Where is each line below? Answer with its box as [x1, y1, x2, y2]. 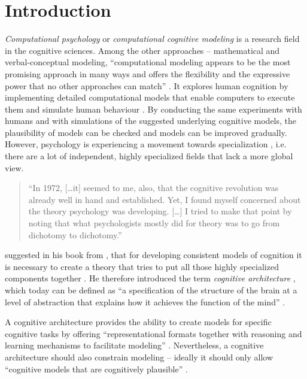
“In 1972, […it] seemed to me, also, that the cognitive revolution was [28, 181, 279, 194]
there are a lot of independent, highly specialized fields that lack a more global [5, 150, 293, 162]
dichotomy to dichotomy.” [28, 228, 122, 241]
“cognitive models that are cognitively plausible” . [5, 362, 188, 375]
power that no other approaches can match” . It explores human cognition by [5, 79, 288, 92]
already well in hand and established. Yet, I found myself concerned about [28, 193, 301, 205]
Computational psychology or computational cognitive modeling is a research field [5, 32, 300, 45]
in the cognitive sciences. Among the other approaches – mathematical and [5, 44, 280, 56]
